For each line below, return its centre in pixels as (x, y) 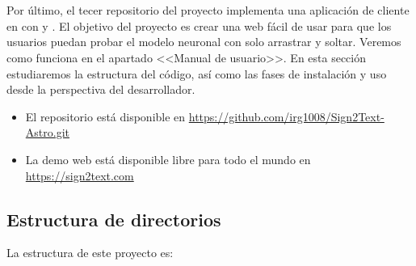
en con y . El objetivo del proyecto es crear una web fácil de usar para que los (199, 25)
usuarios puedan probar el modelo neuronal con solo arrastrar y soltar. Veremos (204, 42)
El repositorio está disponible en (105, 116)
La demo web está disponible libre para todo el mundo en (168, 159)
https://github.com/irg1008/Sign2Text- (286, 116)
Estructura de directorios (114, 219)
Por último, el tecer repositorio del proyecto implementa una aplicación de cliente (208, 10)
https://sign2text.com (80, 175)
